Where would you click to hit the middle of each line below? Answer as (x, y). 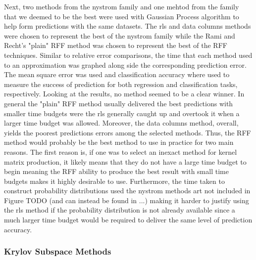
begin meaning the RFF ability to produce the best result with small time (116, 171)
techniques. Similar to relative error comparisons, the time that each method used (128, 55)
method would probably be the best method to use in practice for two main (119, 142)
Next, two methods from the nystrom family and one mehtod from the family (122, 6)
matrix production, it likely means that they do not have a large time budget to (125, 161)
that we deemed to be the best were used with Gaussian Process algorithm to (122, 16)
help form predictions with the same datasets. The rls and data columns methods (128, 26)
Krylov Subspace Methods (58, 251)
